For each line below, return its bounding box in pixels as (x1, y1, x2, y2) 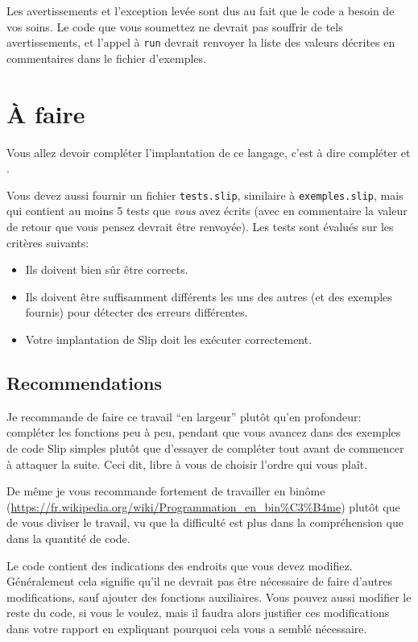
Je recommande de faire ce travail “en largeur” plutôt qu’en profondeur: (6, 408, 362, 425)
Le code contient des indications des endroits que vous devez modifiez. (6, 557, 353, 574)
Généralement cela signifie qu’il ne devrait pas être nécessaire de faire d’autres (6, 573, 393, 590)
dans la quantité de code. (6, 529, 130, 546)
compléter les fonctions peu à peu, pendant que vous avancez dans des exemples (6, 424, 401, 441)
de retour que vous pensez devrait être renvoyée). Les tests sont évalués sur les (6, 218, 394, 234)
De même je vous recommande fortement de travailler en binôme (6, 483, 325, 499)
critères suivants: (6, 234, 89, 251)
